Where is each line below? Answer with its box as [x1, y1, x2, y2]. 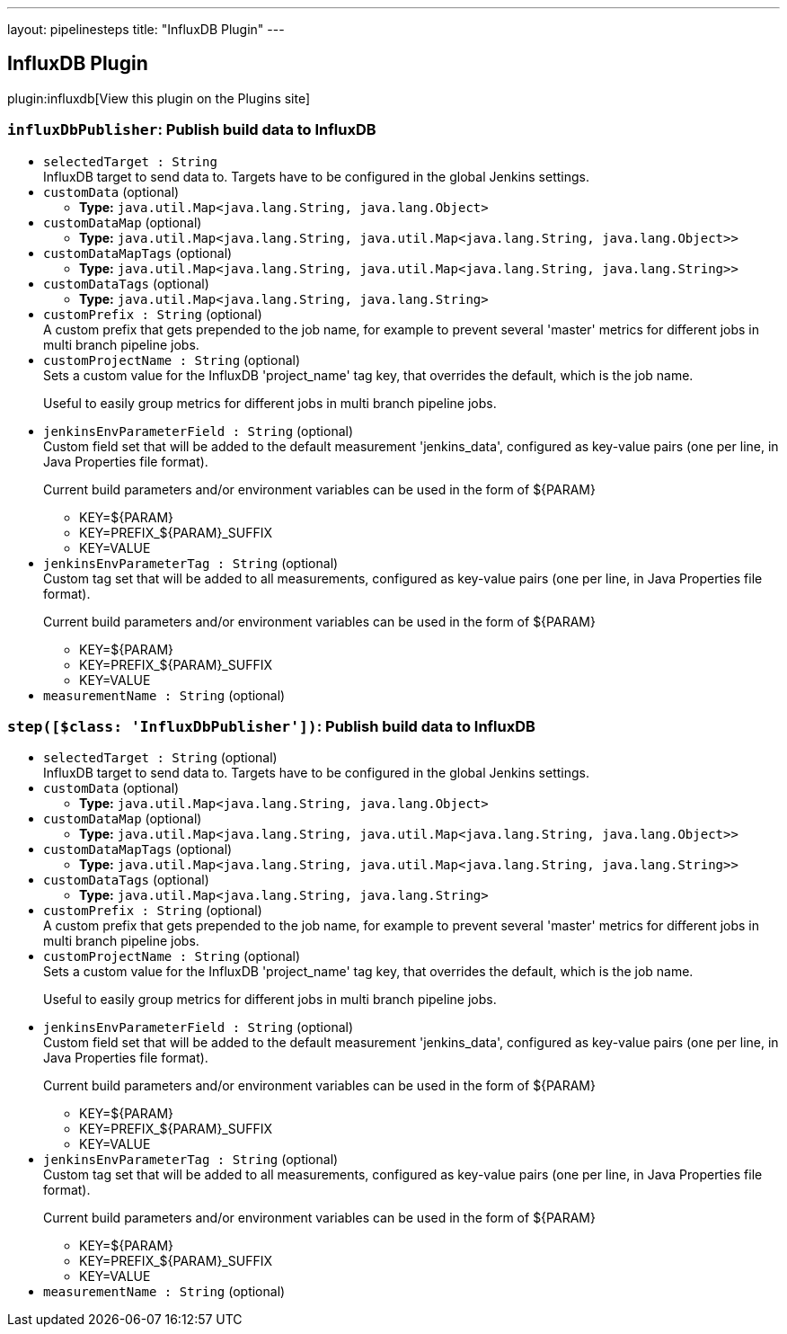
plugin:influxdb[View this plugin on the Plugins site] [7, 90, 311, 106]
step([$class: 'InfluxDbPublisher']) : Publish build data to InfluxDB [7, 716, 535, 735]
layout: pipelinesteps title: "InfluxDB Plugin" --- [7, 22, 285, 37]
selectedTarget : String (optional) [43, 750, 278, 766]
